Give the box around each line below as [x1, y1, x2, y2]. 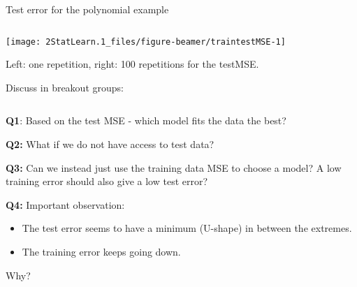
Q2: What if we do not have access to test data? [6, 137, 214, 152]
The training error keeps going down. [22, 244, 181, 258]
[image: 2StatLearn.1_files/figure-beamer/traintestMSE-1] [6, 36, 286, 47]
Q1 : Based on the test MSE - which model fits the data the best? [6, 113, 286, 128]
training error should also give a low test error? [6, 174, 208, 189]
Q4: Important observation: [6, 197, 125, 212]
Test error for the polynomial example [6, 2, 169, 16]
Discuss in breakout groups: [6, 80, 124, 94]
